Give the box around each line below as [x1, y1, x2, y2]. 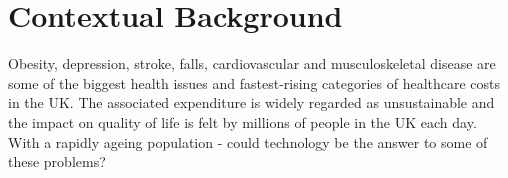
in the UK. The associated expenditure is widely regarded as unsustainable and [8, 92, 495, 113]
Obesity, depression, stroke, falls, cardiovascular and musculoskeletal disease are [8, 53, 496, 74]
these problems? [8, 151, 106, 172]
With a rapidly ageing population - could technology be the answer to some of [8, 131, 488, 152]
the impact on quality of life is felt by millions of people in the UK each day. [8, 111, 477, 132]
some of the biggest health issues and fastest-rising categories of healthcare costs [8, 72, 501, 93]
